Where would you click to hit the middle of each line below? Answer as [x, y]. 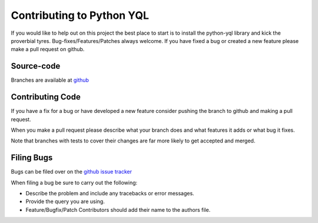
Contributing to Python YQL [80, 15]
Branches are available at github [50, 80]
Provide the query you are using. [65, 202]
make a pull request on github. [48, 49]
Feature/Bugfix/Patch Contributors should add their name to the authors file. [118, 209]
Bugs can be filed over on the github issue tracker [72, 172]
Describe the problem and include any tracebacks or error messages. [110, 193]
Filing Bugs [32, 158]
